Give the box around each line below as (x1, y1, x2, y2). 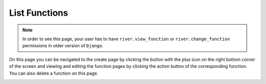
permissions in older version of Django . (22, 43, 103, 49)
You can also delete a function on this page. (9, 70, 99, 76)
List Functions (9, 7, 68, 18)
